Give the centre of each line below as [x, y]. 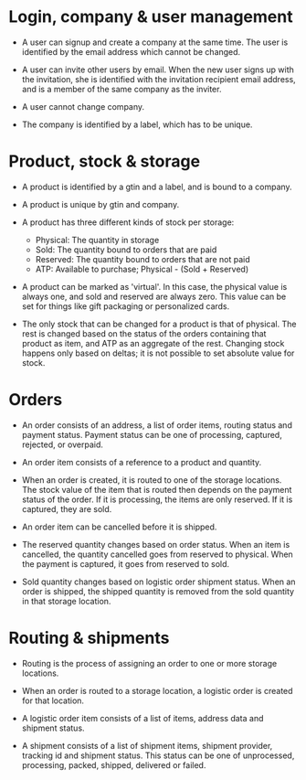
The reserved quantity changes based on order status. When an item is [156, 544]
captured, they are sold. [67, 508]
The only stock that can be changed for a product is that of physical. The [159, 324]
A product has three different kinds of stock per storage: [128, 222]
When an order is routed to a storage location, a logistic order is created [157, 690]
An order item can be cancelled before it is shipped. [119, 527]
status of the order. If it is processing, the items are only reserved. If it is [157, 499]
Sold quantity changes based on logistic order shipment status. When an [158, 582]
